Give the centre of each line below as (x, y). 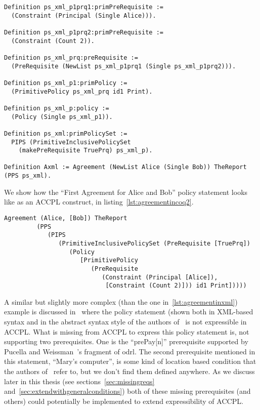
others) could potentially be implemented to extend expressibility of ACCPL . (124, 401)
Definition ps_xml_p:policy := (57, 108)
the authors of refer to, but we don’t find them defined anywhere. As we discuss (129, 371)
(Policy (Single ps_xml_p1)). (62, 117)
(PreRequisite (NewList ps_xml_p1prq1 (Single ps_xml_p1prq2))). (124, 66)
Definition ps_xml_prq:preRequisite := (71, 57)
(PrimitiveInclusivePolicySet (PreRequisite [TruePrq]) (154, 243)
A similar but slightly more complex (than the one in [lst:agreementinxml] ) (121, 301)
